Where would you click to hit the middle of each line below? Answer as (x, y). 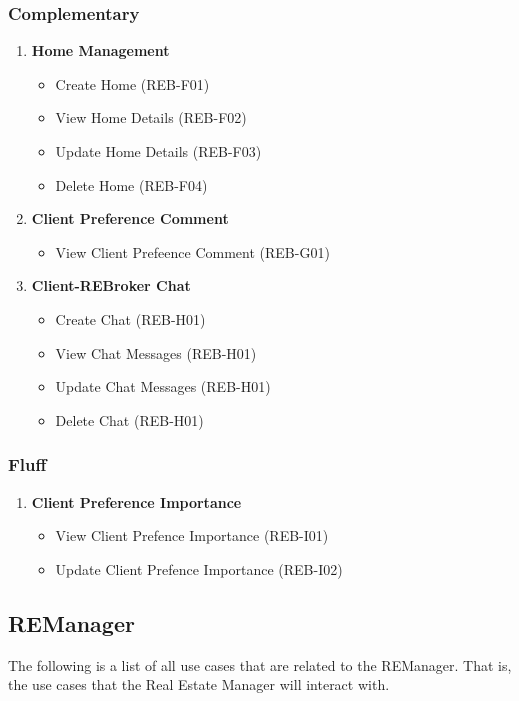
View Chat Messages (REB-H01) (156, 352)
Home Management (100, 50)
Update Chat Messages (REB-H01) (163, 386)
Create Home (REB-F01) (132, 83)
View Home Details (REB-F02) (151, 117)
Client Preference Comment (130, 218)
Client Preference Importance (136, 501)
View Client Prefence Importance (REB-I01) (192, 535)
